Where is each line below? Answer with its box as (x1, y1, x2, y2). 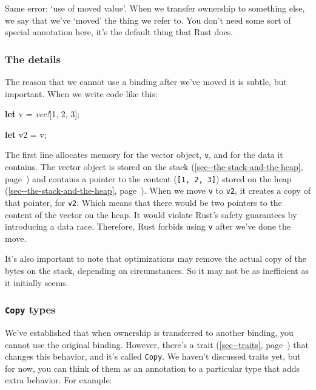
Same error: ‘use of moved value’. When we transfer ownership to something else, (5, 2, 305, 14)
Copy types (5, 302, 56, 317)
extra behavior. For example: (5, 374, 112, 386)
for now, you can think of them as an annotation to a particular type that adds (5, 361, 300, 374)
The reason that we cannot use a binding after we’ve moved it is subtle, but (5, 75, 287, 87)
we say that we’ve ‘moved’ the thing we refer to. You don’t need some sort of (5, 13, 291, 26)
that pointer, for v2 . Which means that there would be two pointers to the (5, 196, 282, 208)
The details (5, 51, 61, 66)
